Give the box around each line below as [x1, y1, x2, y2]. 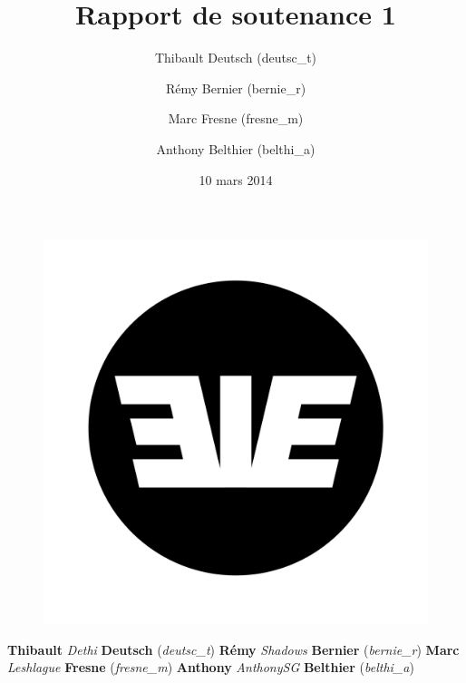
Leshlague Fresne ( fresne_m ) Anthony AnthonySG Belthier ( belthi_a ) [7, 658, 414, 677]
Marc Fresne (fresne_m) [168, 109, 304, 128]
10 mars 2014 [199, 170, 273, 189]
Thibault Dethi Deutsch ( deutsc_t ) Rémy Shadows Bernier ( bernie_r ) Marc [7, 639, 460, 659]
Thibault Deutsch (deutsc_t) [154, 48, 317, 67]
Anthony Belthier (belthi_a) [156, 139, 316, 158]
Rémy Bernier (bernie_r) [165, 78, 306, 97]
